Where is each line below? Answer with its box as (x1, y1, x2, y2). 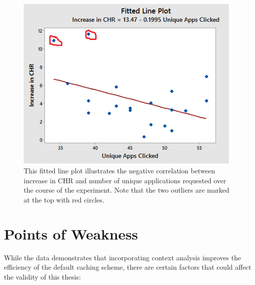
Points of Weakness (4, 223, 138, 244)
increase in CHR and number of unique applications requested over (24, 175, 226, 185)
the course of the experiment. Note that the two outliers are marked (24, 185, 229, 195)
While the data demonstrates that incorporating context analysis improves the (4, 252, 241, 262)
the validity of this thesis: (4, 271, 81, 282)
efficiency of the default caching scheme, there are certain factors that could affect (4, 262, 252, 272)
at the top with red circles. (24, 194, 105, 204)
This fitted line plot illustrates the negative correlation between (24, 165, 216, 176)
